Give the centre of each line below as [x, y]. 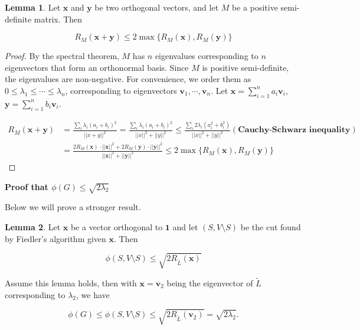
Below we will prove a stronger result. [73, 207]
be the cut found [271, 226]
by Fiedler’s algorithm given [55, 238]
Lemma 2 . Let [33, 226]
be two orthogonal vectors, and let [157, 7]
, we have [93, 294]
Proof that [27, 186]
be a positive [255, 7]
